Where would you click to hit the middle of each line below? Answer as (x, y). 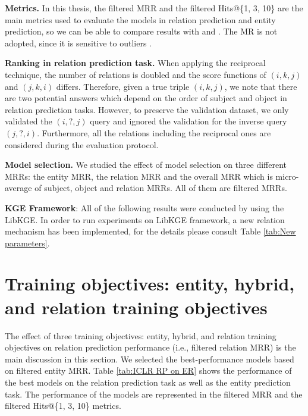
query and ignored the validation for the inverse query (188, 121)
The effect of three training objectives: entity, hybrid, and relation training (141, 335)
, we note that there (261, 86)
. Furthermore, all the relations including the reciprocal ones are (154, 132)
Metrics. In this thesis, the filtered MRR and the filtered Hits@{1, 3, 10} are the (154, 8)
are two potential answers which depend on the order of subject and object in (146, 98)
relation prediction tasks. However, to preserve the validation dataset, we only (147, 109)
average (18, 188)
